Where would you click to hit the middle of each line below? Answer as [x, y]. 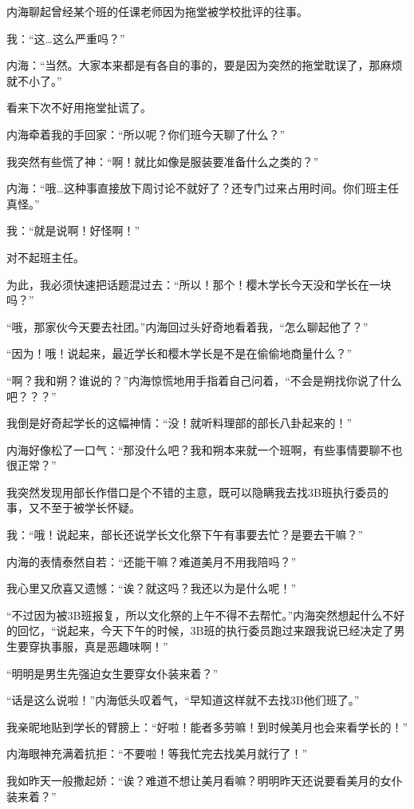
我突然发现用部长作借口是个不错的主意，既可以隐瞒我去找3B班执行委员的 [197, 492]
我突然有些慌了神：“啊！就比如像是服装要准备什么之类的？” [163, 161]
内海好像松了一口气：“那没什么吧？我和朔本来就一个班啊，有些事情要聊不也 [205, 449]
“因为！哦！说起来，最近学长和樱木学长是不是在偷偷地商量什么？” [179, 353]
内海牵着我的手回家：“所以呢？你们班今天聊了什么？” [146, 134]
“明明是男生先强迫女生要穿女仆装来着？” [112, 673]
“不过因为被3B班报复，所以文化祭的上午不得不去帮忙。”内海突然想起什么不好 [206, 615]
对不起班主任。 [45, 257]
